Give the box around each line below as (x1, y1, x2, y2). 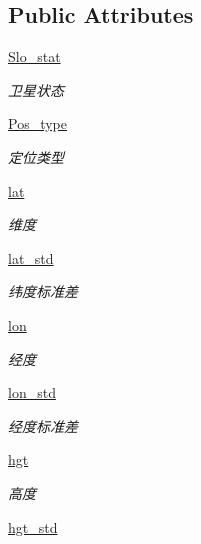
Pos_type (8, 113, 67, 134)
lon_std (8, 382, 56, 403)
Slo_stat (8, 46, 61, 67)
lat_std (8, 247, 54, 268)
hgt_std (8, 516, 58, 537)
